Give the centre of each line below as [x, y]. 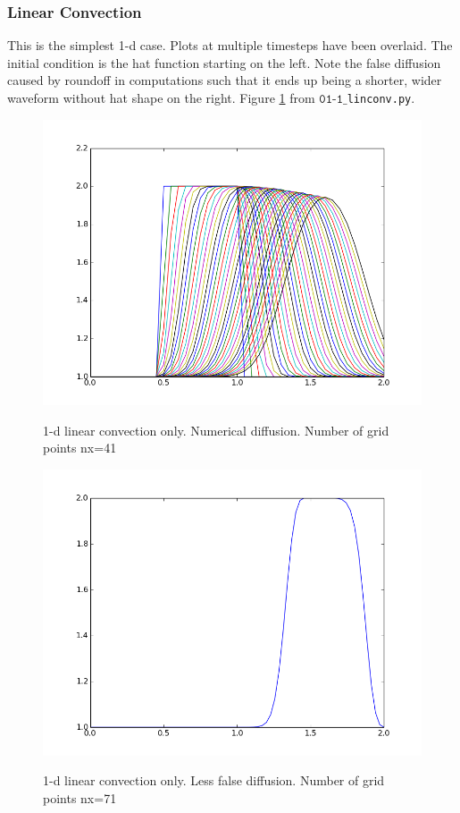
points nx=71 [80, 797]
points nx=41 [80, 448]
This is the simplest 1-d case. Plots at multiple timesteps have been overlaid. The [230, 45]
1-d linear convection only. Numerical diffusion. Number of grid [216, 430]
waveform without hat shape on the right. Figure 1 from [161, 97]
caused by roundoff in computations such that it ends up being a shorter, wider [225, 80]
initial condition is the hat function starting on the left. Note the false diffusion [224, 62]
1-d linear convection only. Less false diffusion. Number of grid [214, 780]
